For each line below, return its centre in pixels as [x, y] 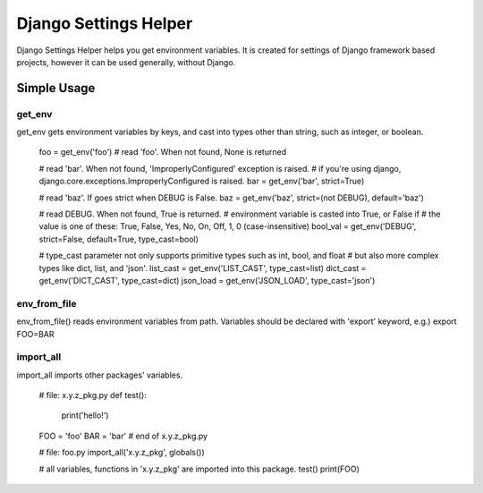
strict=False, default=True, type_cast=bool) [119, 239]
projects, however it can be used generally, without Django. [126, 62]
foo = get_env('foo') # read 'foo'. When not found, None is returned [162, 152]
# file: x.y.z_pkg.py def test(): [93, 395]
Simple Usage [56, 88]
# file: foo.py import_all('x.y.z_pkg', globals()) [122, 453]
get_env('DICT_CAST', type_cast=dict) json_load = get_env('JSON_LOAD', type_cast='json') [207, 280]
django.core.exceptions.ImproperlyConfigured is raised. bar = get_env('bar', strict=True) [202, 181]
